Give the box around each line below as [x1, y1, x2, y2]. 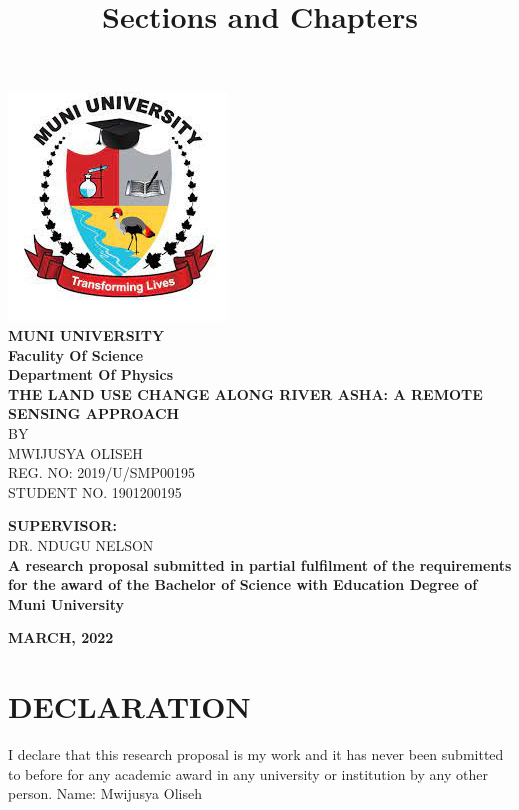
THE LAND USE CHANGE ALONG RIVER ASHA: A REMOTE [8, 383, 483, 404]
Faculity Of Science [8, 344, 144, 365]
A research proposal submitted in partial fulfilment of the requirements [8, 554, 512, 575]
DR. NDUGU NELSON [8, 534, 154, 555]
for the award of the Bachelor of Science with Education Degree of [8, 574, 478, 595]
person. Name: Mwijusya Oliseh [8, 783, 202, 804]
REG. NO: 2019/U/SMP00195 [8, 462, 195, 483]
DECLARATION [8, 686, 251, 727]
